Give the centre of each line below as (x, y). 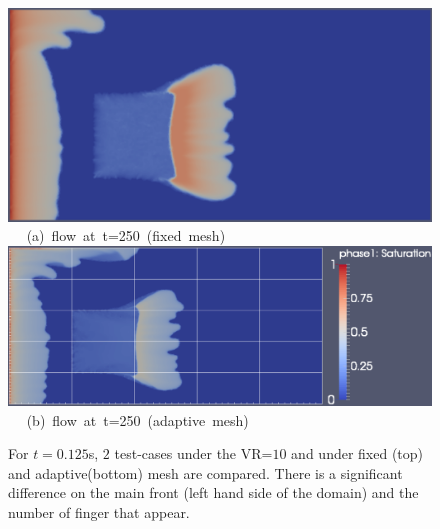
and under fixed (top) (357, 453)
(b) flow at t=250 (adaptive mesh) (137, 419)
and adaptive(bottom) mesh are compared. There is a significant (205, 472)
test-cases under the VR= (193, 453)
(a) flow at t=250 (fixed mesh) (126, 235)
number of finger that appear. (99, 512)
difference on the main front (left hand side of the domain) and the (213, 492)
